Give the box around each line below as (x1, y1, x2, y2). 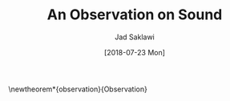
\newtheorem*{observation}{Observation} (8, 84, 148, 94)
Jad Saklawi (115, 32, 155, 42)
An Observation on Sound (46, 6, 223, 24)
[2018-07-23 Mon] (103, 47, 166, 57)
